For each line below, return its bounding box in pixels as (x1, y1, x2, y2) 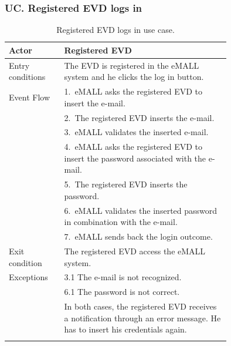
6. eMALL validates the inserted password (64, 204, 218, 216)
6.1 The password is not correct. (64, 285, 180, 298)
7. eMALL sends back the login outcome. (64, 230, 213, 243)
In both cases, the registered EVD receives (64, 300, 217, 313)
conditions (9, 70, 46, 83)
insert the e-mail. (64, 96, 125, 109)
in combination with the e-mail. (64, 216, 178, 228)
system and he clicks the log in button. (64, 70, 204, 83)
